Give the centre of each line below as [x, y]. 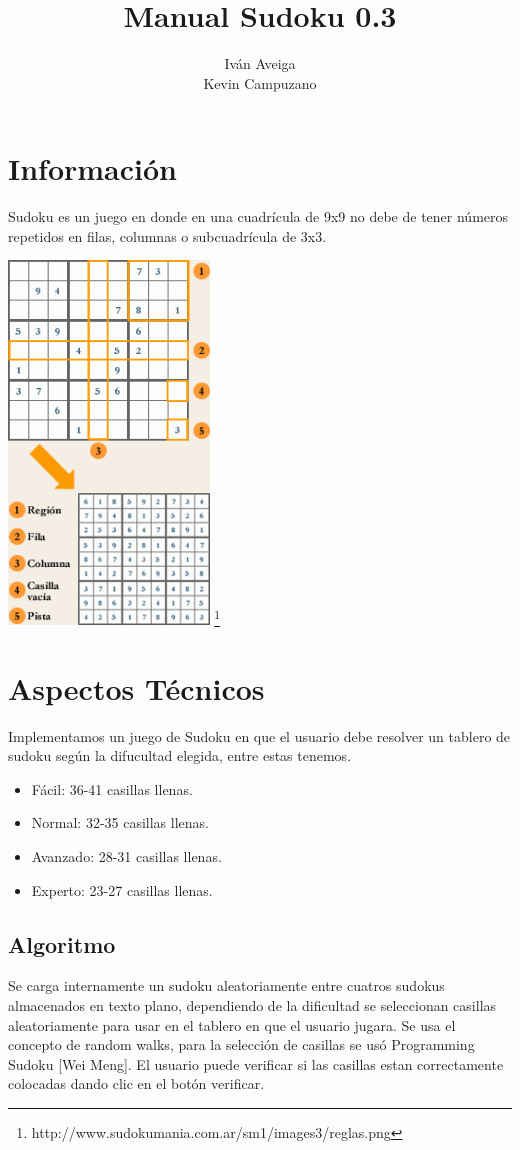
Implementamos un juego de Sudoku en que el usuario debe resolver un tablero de [259, 735]
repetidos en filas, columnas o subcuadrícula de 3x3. [167, 235]
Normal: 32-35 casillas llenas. [120, 822]
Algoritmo [62, 943]
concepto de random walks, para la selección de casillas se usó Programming [241, 1044]
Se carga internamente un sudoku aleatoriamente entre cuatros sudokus [226, 985]
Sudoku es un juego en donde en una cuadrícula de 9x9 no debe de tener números [258, 216]
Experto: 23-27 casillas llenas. [122, 889]
